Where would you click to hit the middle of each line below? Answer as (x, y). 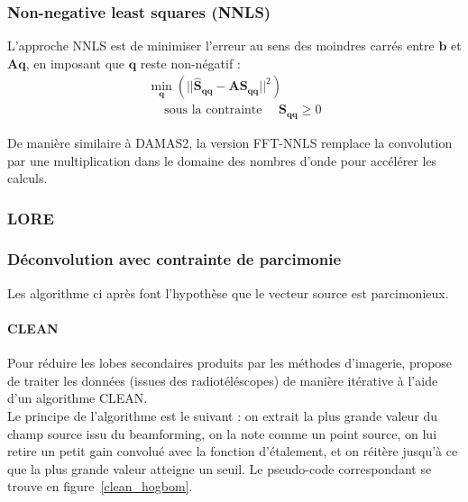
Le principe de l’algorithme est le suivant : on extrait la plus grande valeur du (223, 415)
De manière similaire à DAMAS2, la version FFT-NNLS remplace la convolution (230, 142)
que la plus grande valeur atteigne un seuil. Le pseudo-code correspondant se (220, 468)
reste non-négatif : (190, 63)
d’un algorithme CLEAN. (78, 398)
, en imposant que (75, 63)
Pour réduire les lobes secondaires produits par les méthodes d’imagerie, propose (230, 363)
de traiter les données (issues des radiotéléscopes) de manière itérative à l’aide (223, 380)
